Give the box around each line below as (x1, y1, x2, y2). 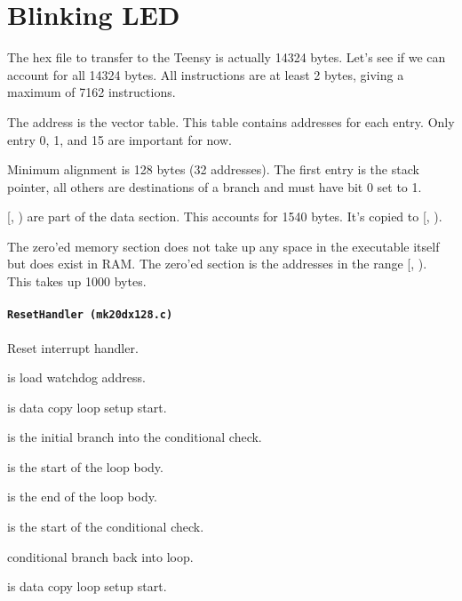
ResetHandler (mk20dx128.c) (7, 309, 173, 322)
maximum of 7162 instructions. (7, 83, 176, 101)
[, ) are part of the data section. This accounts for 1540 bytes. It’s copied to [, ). (7, 207, 442, 226)
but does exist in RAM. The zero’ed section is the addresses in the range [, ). (7, 254, 427, 273)
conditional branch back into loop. (7, 547, 194, 565)
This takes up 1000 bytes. (7, 272, 147, 291)
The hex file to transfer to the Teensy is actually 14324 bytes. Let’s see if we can (7, 48, 446, 67)
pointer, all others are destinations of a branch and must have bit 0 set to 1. (7, 177, 422, 196)
